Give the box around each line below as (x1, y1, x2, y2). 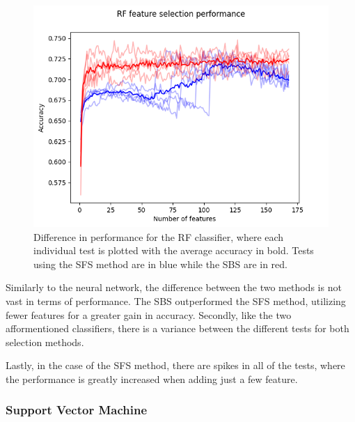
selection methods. (6, 334, 84, 349)
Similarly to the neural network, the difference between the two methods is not (6, 280, 342, 295)
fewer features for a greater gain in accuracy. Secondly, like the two (6, 307, 292, 322)
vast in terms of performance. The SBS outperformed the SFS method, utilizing (6, 293, 346, 308)
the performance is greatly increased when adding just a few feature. (6, 371, 298, 386)
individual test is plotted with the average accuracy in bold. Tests (33, 243, 314, 258)
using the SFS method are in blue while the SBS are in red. (33, 256, 287, 271)
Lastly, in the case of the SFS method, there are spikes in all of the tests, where (6, 358, 345, 373)
